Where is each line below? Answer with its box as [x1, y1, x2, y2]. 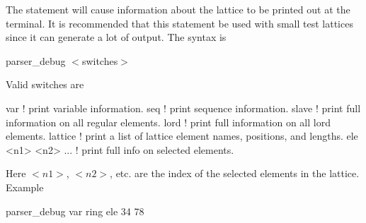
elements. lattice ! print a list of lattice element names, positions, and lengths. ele [6, 128, 358, 143]
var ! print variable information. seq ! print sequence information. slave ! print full [6, 100, 361, 115]
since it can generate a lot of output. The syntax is [6, 30, 227, 44]
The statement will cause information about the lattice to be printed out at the [6, 2, 350, 16]
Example [6, 179, 44, 194]
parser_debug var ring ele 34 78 [6, 203, 144, 218]
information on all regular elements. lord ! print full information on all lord [6, 114, 331, 129]
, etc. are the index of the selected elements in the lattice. [110, 166, 360, 181]
